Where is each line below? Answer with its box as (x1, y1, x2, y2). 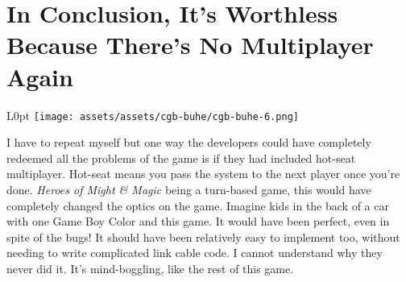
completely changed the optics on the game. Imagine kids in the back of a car (6, 197, 389, 214)
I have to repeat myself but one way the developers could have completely (6, 134, 371, 151)
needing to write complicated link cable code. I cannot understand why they (6, 244, 383, 261)
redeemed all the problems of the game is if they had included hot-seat (6, 149, 356, 166)
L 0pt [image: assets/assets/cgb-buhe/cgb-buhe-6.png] (6, 106, 299, 123)
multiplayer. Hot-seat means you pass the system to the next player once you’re (6, 165, 400, 182)
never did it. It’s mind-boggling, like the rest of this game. (6, 259, 294, 276)
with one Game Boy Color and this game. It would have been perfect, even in (6, 213, 390, 230)
